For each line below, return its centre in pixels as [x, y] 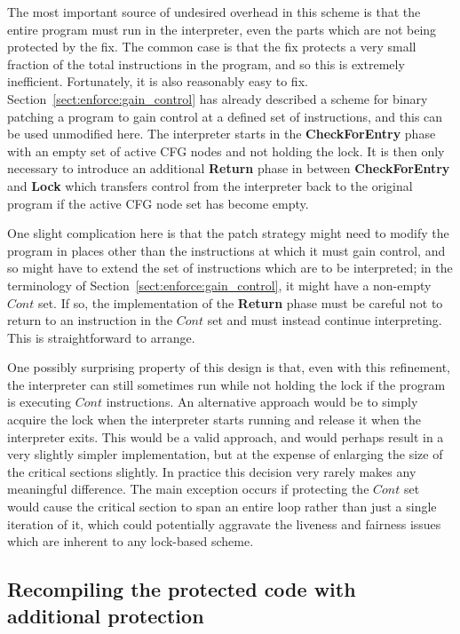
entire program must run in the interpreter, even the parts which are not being [222, 29]
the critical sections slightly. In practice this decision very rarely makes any [212, 471]
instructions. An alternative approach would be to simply [262, 402]
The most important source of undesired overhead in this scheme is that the [214, 12]
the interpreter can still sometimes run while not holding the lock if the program [226, 384]
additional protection [106, 615]
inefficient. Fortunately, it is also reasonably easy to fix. [158, 81]
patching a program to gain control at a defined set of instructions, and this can [225, 116]
